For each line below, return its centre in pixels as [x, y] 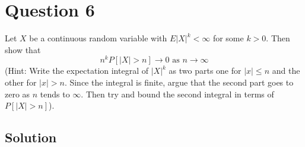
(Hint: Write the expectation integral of [77, 71]
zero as [18, 94]
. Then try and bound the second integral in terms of [177, 94]
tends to [55, 94]
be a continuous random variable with [98, 38]
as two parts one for [205, 71]
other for [21, 82]
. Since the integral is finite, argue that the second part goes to [179, 82]
